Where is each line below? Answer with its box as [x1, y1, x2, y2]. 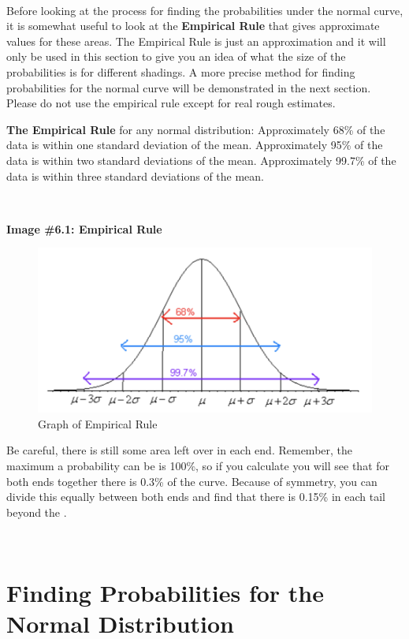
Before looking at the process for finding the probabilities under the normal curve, [6, 2, 403, 18]
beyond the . [6, 503, 67, 520]
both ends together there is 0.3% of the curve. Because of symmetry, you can [6, 473, 377, 489]
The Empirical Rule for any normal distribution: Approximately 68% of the [6, 121, 385, 137]
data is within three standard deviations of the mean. [6, 167, 264, 184]
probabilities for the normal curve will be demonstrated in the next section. [6, 79, 371, 95]
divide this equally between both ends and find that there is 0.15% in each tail [6, 488, 385, 505]
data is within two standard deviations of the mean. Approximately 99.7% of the [6, 151, 396, 168]
